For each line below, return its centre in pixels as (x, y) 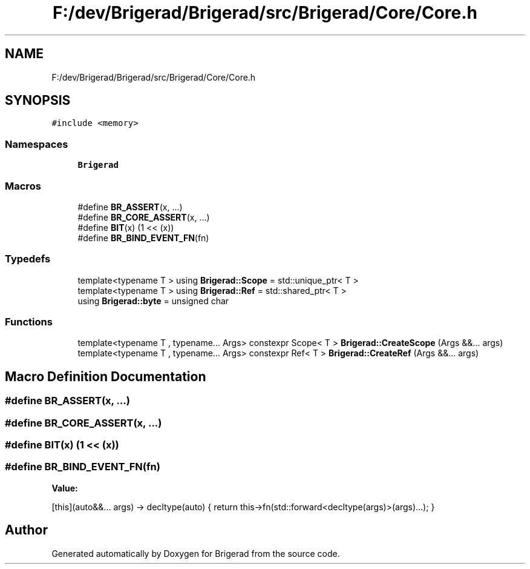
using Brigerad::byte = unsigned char (153, 301)
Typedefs (28, 259)
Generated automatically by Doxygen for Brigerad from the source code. (196, 553)
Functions (29, 322)
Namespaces (37, 144)
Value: (65, 488)
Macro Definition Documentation (106, 376)
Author (26, 530)
